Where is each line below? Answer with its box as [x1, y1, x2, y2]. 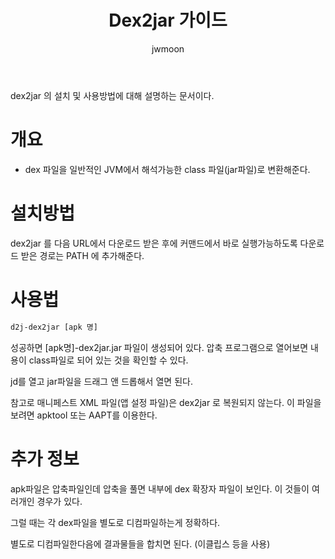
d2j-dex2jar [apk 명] [10, 322, 98, 332]
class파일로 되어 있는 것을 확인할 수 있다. [28, 354, 189, 366]
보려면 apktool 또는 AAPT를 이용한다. [10, 409, 158, 421]
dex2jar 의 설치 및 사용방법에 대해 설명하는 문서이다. [10, 89, 215, 101]
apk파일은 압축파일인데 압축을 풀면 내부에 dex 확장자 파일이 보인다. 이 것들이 [10, 482, 310, 495]
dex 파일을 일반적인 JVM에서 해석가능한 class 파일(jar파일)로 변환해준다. [24, 163, 311, 175]
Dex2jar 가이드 [108, 9, 228, 32]
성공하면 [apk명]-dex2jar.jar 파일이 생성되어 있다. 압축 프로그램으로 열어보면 [10, 341, 309, 353]
